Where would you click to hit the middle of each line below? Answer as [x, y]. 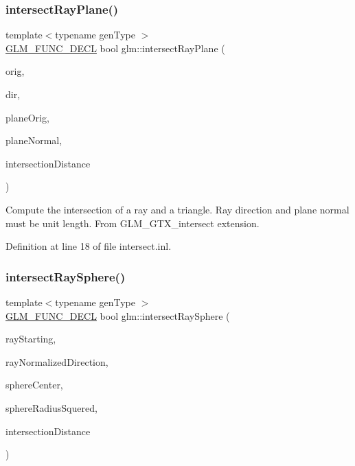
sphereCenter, [34, 385]
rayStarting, [31, 339]
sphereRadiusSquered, [51, 407]
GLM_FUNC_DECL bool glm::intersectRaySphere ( [118, 315]
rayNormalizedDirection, [57, 361]
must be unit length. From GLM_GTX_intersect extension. [133, 223]
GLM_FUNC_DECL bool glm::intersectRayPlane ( [115, 48]
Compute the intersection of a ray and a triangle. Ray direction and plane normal [177, 209]
